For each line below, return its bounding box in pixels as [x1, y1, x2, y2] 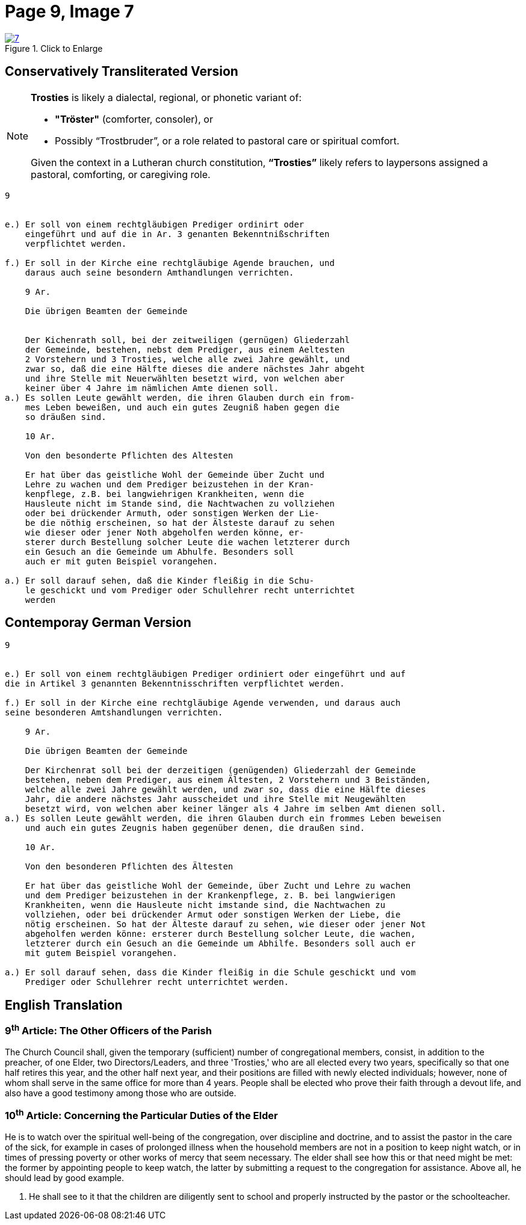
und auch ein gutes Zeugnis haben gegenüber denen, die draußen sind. [25, 823, 365, 833]
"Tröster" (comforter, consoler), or [55, 113, 213, 125]
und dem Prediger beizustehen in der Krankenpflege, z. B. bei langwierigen [25, 890, 396, 901]
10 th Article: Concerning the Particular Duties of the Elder [5, 1108, 278, 1122]
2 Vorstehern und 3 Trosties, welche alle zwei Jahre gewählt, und [25, 354, 350, 364]
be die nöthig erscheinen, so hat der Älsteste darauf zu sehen [25, 517, 335, 528]
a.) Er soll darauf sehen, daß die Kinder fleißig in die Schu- [5, 575, 315, 585]
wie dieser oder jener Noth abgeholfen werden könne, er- [25, 527, 305, 537]
